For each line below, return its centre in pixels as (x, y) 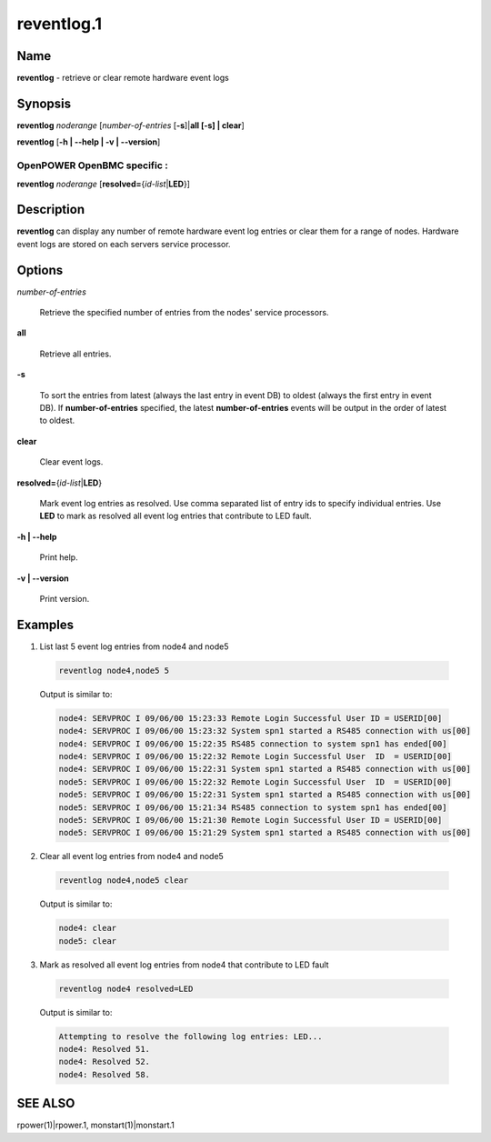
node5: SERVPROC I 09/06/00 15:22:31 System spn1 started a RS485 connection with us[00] (265, 795)
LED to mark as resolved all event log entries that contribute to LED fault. (176, 516)
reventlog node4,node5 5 (114, 670)
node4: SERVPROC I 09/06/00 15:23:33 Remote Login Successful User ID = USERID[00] (251, 718)
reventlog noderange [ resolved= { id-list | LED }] (104, 184)
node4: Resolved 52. (104, 1062)
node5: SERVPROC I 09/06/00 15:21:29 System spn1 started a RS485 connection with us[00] (265, 833)
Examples (45, 624)
